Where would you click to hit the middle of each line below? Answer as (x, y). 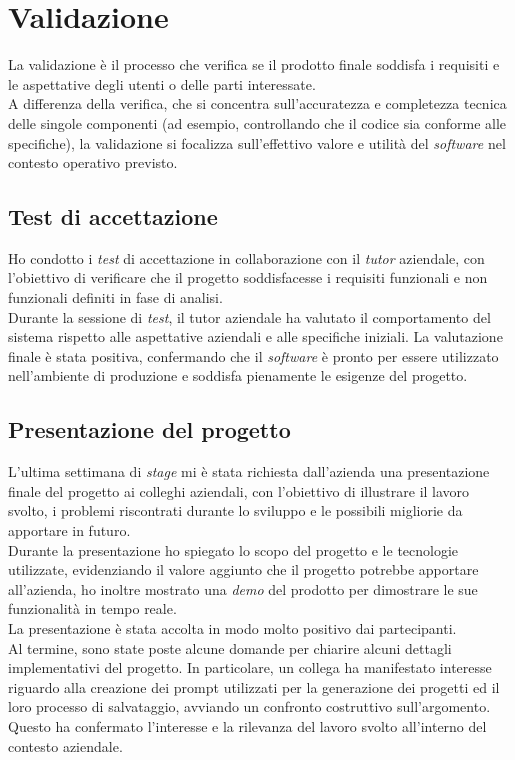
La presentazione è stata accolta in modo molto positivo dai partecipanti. (232, 628)
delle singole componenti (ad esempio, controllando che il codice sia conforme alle (257, 122)
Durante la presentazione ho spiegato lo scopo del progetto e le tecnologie (233, 549)
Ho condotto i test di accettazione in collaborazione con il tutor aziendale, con (246, 257)
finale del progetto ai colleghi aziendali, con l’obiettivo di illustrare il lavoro (239, 490)
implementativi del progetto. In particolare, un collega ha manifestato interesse (250, 667)
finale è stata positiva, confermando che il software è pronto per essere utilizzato (253, 355)
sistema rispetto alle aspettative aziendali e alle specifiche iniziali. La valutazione (255, 336)
